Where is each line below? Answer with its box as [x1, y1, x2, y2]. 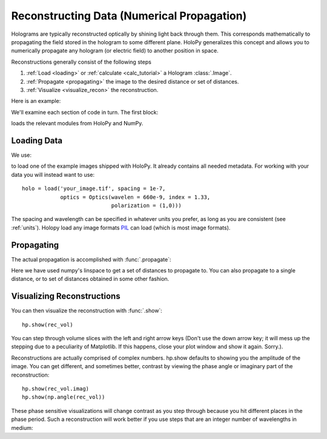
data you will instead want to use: [11, 171, 95, 178]
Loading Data [11, 135, 63, 145]
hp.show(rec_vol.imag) [22, 385, 90, 392]
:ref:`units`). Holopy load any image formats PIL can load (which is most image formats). [11, 224, 231, 231]
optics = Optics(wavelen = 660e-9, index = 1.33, [60, 194, 211, 200]
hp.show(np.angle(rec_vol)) [22, 394, 105, 401]
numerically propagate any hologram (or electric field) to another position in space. [11, 47, 219, 54]
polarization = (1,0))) [111, 202, 182, 209]
